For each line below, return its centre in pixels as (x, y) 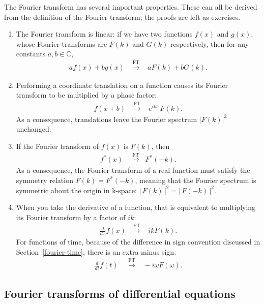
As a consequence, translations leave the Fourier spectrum (107, 119)
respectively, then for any (210, 43)
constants (31, 54)
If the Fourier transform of (57, 146)
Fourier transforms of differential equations (120, 294)
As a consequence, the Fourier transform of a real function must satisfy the (133, 170)
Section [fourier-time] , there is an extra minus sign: (96, 251)
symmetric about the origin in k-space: (76, 190)
